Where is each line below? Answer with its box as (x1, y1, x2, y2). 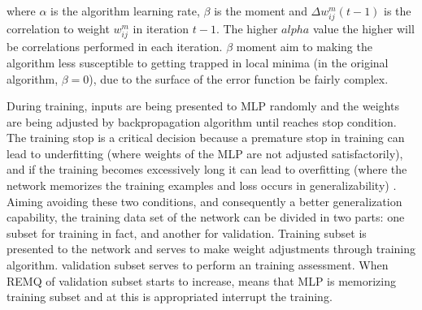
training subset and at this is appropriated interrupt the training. (7, 288, 333, 305)
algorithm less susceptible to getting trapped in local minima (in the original (7, 54, 389, 71)
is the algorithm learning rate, (50, 2, 200, 19)
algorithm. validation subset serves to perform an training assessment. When (7, 256, 389, 273)
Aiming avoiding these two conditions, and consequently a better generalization (7, 192, 402, 209)
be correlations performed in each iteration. (7, 38, 223, 55)
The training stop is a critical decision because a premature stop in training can (7, 129, 405, 146)
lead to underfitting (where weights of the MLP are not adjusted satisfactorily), (7, 144, 403, 161)
